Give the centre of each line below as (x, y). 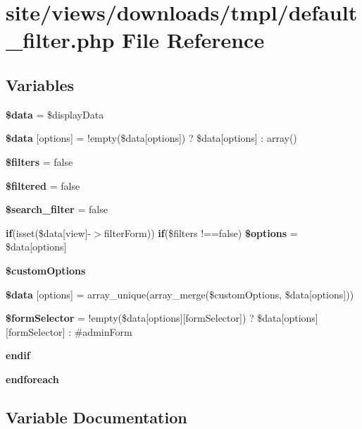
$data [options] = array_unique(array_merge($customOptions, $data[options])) (180, 294)
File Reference (193, 40)
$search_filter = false (57, 209)
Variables (40, 84)
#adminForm (103, 331)
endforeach (32, 379)
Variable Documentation (96, 417)
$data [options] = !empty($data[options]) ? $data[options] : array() (151, 138)
